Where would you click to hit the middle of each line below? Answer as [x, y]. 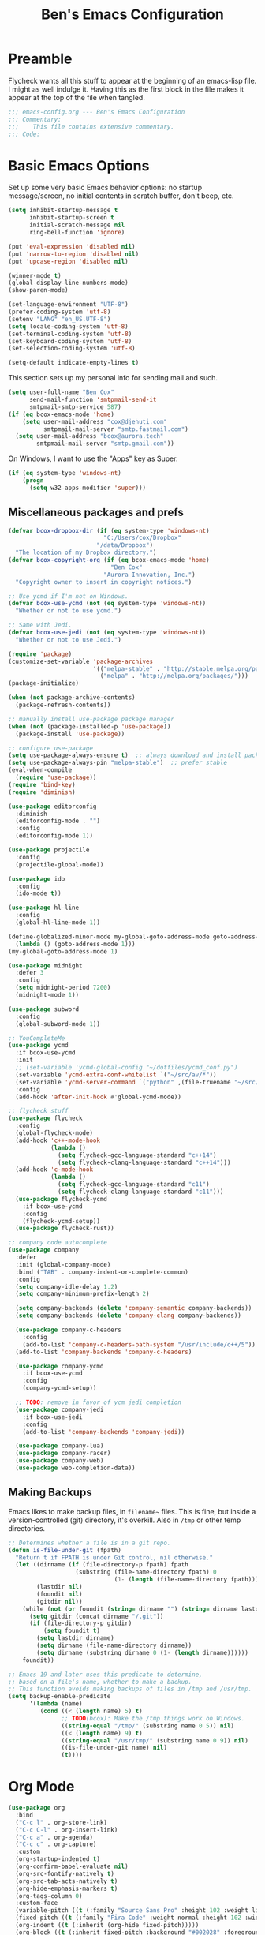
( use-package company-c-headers [69, 1330]
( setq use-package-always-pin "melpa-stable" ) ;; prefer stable [118, 763]
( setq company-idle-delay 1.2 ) [67, 1287]
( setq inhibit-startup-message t [63, 211]
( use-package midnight [45, 966]
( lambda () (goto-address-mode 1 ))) [75, 944]
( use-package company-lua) [60, 1446]
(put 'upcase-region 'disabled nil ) [68, 261]
